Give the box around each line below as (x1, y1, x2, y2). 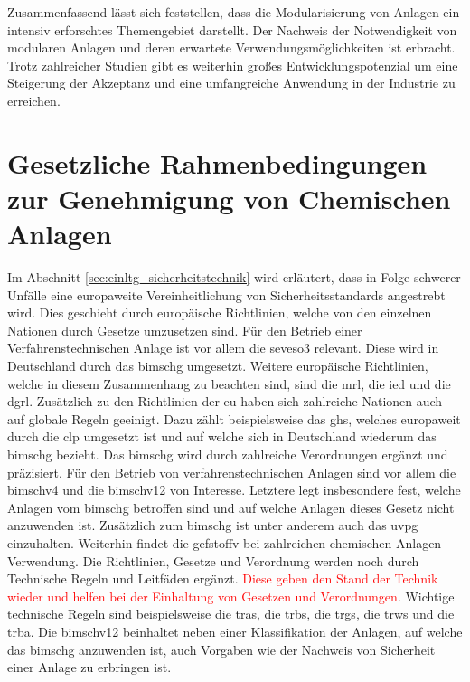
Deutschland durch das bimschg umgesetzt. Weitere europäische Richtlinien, (7, 356, 428, 375)
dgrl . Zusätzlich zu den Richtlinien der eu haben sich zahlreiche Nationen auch (7, 392, 443, 411)
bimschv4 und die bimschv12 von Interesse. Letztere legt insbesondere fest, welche (7, 480, 461, 499)
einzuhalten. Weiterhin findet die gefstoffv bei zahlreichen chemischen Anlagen (7, 533, 442, 552)
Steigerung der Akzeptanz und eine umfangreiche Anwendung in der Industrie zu (7, 73, 456, 92)
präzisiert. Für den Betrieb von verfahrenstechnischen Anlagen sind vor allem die (7, 462, 456, 481)
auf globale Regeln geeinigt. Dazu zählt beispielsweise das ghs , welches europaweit (7, 409, 461, 428)
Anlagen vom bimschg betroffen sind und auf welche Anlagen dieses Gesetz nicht (7, 497, 455, 516)
